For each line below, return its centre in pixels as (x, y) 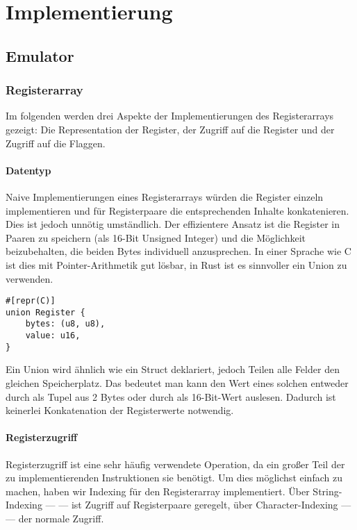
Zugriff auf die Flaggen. (56, 143)
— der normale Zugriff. (55, 518)
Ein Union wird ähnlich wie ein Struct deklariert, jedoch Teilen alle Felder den (173, 369)
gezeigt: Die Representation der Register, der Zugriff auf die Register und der (170, 129)
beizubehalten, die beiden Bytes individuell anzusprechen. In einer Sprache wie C (178, 251)
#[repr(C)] (31, 301)
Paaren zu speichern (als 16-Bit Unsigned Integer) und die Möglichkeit (156, 237)
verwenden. (30, 278)
